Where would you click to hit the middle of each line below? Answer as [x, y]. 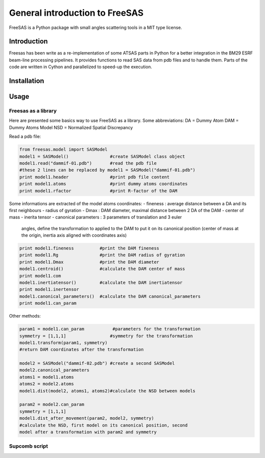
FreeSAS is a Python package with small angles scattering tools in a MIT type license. [96, 27]
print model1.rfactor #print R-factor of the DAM [98, 191]
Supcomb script [29, 446]
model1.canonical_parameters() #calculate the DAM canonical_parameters [110, 296]
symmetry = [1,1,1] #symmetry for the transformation [106, 336]
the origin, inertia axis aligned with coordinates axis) [74, 235]
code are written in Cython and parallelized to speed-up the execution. [80, 67]
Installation [26, 81]
